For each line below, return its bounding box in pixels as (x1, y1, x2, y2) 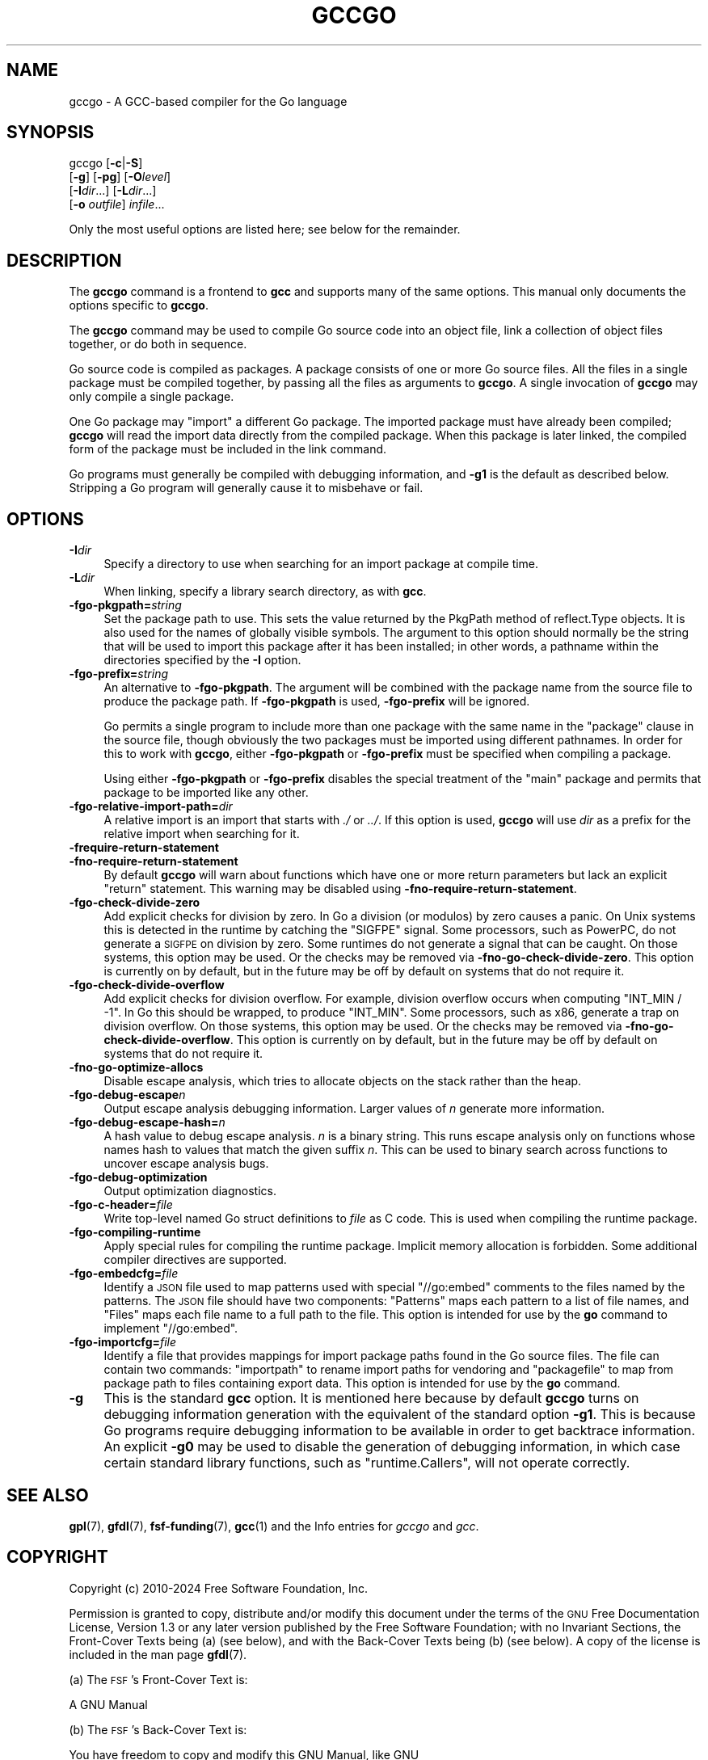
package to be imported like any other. (103, 785, 309, 800)
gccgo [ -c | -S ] (69, 156, 143, 171)
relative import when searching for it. (103, 827, 300, 841)
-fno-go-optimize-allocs (69, 1060, 204, 1075)
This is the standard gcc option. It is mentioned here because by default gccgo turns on (103, 1390, 639, 1407)
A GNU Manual (69, 1697, 148, 1712)
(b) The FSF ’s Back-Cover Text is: (69, 1722, 247, 1737)
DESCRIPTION (6, 250, 122, 271)
